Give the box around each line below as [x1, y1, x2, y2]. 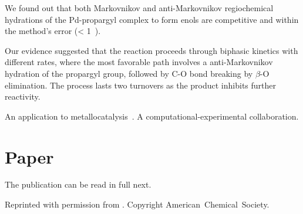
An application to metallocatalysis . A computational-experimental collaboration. [5, 110, 299, 122]
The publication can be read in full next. [5, 178, 151, 191]
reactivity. [5, 90, 41, 103]
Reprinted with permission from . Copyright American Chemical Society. [5, 198, 270, 210]
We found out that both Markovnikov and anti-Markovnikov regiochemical [5, 2, 274, 13]
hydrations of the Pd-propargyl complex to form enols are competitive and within [5, 13, 299, 25]
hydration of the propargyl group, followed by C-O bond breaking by [5, 67, 253, 79]
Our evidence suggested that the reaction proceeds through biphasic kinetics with [5, 44, 298, 56]
